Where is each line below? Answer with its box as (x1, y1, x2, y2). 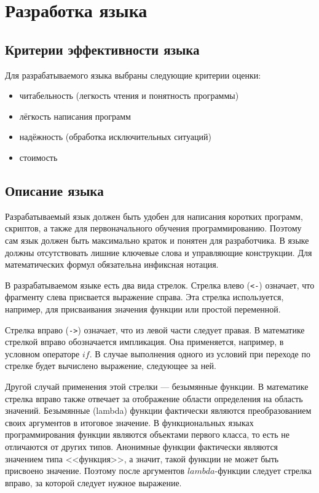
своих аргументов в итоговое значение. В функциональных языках (5, 416, 254, 429)
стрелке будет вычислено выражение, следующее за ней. (5, 359, 216, 372)
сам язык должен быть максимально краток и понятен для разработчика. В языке (5, 233, 309, 246)
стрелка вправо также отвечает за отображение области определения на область (5, 392, 303, 405)
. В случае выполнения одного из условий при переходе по (89, 347, 310, 360)
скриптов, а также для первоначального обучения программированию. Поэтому (5, 222, 302, 235)
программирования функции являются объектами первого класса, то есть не (5, 428, 289, 441)
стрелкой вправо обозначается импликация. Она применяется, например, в (5, 335, 284, 348)
